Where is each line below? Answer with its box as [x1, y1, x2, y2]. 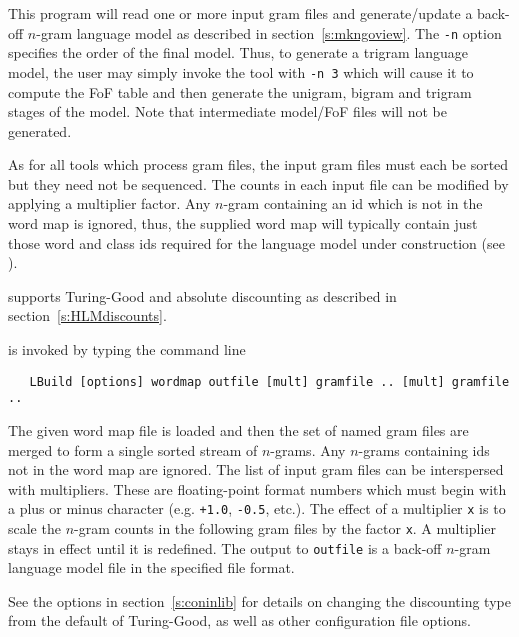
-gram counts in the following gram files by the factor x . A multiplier [74, 517, 497, 538]
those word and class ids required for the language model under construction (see [8, 232, 505, 253]
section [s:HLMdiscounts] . [8, 305, 167, 326]
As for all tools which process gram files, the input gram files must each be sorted [8, 154, 509, 175]
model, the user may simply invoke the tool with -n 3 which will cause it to [8, 61, 474, 82]
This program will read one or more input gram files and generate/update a [8, 3, 473, 23]
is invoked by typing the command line [8, 339, 246, 360]
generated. [8, 120, 72, 141]
